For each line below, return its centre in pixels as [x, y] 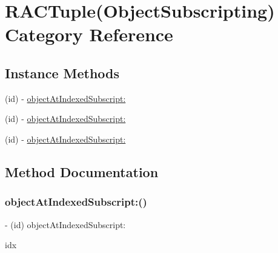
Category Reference [89, 34]
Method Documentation [82, 171]
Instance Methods [62, 73]
